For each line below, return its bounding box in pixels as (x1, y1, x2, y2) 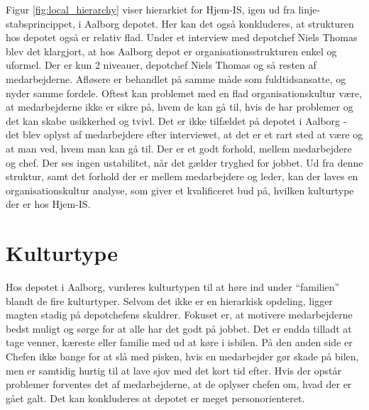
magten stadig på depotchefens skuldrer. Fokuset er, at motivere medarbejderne (6, 307, 353, 322)
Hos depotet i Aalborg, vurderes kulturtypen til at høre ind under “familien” (6, 279, 340, 294)
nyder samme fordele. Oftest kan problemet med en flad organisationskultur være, (6, 85, 363, 100)
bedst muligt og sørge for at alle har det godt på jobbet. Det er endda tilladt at (6, 321, 352, 336)
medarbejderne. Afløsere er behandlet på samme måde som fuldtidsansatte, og (6, 71, 346, 86)
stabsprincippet (6, 16, 72, 31)
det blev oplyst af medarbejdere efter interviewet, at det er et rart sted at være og (6, 127, 363, 142)
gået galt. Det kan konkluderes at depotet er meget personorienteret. (6, 390, 305, 405)
